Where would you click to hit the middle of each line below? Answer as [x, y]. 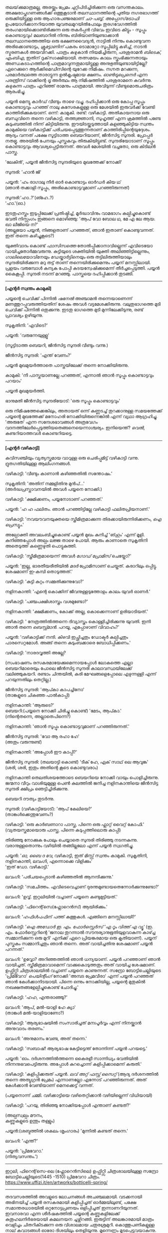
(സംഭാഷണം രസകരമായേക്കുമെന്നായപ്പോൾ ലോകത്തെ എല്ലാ [69, 663]
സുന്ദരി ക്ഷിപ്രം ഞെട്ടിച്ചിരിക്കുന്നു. [37, 789]
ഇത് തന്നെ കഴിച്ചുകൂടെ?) [30, 236]
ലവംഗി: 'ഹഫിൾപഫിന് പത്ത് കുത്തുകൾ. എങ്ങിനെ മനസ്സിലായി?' [71, 917]
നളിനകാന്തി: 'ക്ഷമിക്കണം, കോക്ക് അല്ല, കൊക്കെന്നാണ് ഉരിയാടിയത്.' [77, 612]
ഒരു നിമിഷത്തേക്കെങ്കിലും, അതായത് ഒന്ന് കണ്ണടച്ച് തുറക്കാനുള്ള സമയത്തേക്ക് [84, 411]
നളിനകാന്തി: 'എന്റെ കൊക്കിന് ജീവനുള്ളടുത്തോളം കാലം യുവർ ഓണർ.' [78, 592]
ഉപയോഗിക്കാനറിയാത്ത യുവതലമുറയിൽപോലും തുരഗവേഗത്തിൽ [71, 24]
